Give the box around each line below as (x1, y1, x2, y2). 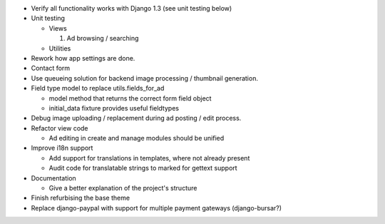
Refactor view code (31, 123, 88, 132)
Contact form (31, 64, 71, 73)
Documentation (31, 173, 76, 182)
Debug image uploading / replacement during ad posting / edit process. (31, 114, 242, 123)
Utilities (48, 44, 71, 53)
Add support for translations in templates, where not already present (48, 153, 250, 162)
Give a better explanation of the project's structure (48, 184, 197, 193)
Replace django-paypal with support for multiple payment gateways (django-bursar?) (31, 203, 282, 212)
